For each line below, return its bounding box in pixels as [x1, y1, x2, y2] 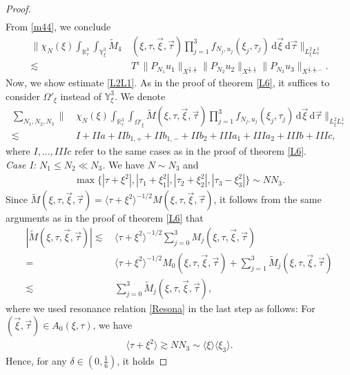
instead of [60, 88, 102, 103]
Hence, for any [6, 353, 67, 367]
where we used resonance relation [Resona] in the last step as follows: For [6, 300, 315, 315]
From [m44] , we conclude [6, 19, 111, 34]
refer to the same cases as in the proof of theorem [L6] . [75, 144, 307, 158]
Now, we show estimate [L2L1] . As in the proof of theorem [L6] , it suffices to [6, 75, 330, 90]
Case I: [6, 157, 37, 171]
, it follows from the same [213, 192, 322, 206]
